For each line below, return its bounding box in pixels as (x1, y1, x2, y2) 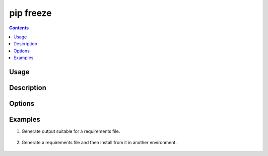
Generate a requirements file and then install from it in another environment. (21, 140, 177, 146)
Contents (9, 25, 29, 31)
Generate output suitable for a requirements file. (21, 128, 120, 134)
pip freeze (9, 7, 52, 18)
